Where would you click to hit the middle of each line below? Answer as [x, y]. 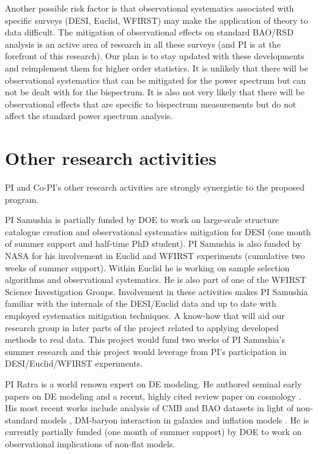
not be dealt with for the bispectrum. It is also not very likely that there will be [155, 92]
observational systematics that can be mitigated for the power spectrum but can [156, 80]
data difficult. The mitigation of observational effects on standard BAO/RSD [149, 32]
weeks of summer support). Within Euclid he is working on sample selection [147, 267]
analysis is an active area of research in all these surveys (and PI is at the [143, 44]
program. [22, 199]
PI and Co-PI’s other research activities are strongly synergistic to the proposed [155, 187]
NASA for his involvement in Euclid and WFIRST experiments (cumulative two [155, 256]
